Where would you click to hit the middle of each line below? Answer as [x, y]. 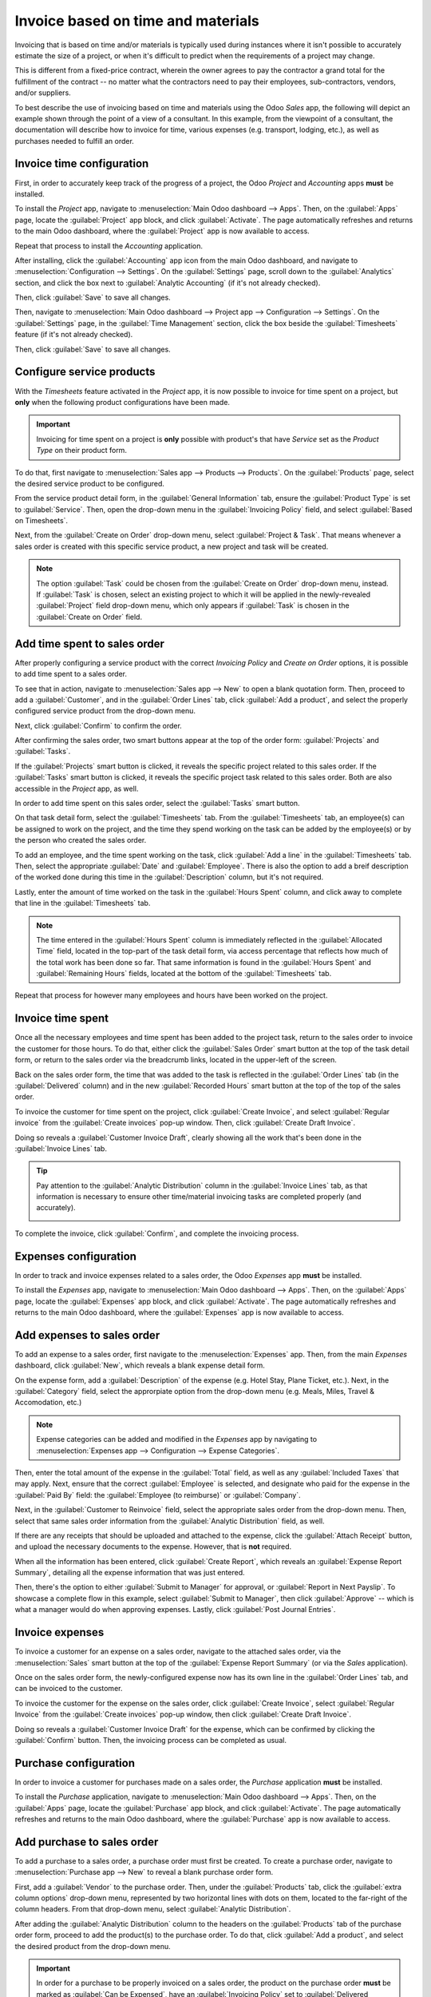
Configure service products [85, 372]
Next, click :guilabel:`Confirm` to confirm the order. [99, 725]
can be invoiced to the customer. [69, 1689]
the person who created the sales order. [81, 840]
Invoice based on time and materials [137, 21]
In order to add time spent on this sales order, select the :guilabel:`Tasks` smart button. [157, 804]
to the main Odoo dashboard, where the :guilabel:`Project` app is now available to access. [162, 231]
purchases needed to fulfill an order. [75, 141]
